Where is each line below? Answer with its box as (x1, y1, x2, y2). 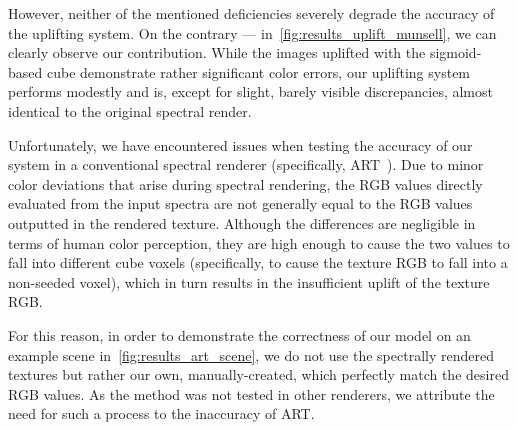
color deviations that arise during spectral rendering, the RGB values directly (8, 173, 483, 194)
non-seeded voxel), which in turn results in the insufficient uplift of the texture (8, 271, 490, 292)
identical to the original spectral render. (8, 100, 252, 121)
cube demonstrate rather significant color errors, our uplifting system (46, 61, 471, 82)
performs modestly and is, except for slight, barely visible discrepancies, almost (8, 81, 493, 102)
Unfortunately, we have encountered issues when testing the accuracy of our (8, 134, 473, 155)
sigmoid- (429, 42, 482, 63)
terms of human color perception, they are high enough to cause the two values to (8, 232, 510, 253)
